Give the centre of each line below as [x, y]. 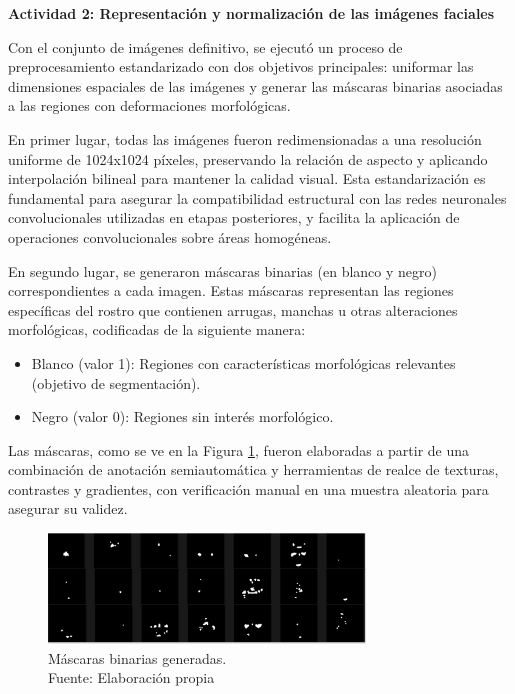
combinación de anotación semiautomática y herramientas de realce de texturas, [253, 469]
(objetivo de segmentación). [116, 382]
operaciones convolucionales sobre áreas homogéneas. [170, 236]
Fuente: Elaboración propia [131, 677]
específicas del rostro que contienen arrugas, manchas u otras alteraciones [233, 309]
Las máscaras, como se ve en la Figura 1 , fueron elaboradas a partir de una [239, 449]
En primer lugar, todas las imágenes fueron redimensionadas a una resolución [245, 138]
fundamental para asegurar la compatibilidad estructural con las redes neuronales [257, 197]
